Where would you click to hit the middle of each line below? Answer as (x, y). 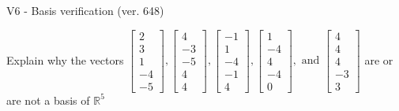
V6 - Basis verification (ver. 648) (85, 10)
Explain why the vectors (65, 59)
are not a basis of (48, 100)
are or (379, 59)
